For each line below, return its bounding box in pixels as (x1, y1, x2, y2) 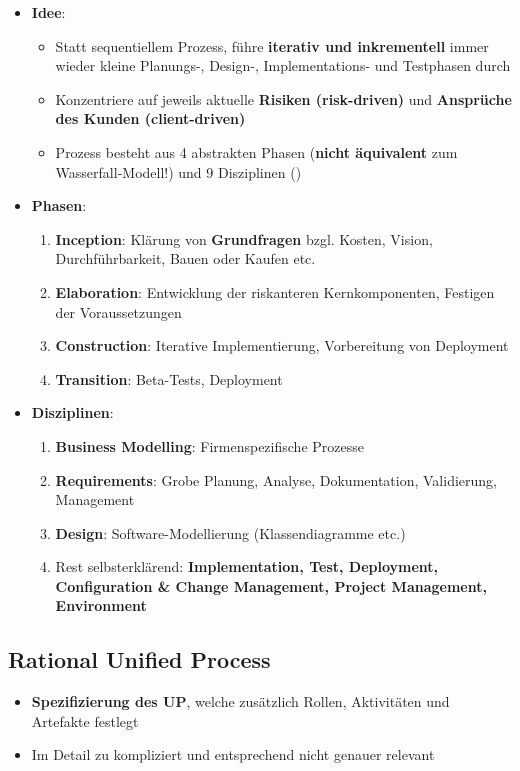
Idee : (31, 2, 66, 22)
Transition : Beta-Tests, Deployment (55, 368, 283, 389)
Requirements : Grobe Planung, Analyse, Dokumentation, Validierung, (55, 469, 497, 490)
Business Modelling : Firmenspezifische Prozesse (55, 435, 364, 456)
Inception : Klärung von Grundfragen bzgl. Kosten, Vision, (55, 228, 433, 249)
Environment (55, 595, 147, 616)
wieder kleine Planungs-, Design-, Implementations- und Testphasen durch (55, 55, 511, 76)
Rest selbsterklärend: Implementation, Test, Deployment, (55, 556, 439, 577)
